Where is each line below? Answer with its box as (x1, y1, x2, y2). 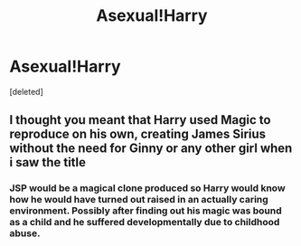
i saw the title (9, 155, 87, 170)
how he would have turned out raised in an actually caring (9, 194, 268, 206)
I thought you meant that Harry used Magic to (9, 112, 271, 128)
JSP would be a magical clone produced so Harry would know (9, 182, 287, 194)
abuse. (9, 227, 41, 240)
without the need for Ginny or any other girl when (9, 141, 293, 156)
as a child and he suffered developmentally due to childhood (9, 216, 280, 229)
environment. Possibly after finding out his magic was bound (9, 204, 282, 217)
